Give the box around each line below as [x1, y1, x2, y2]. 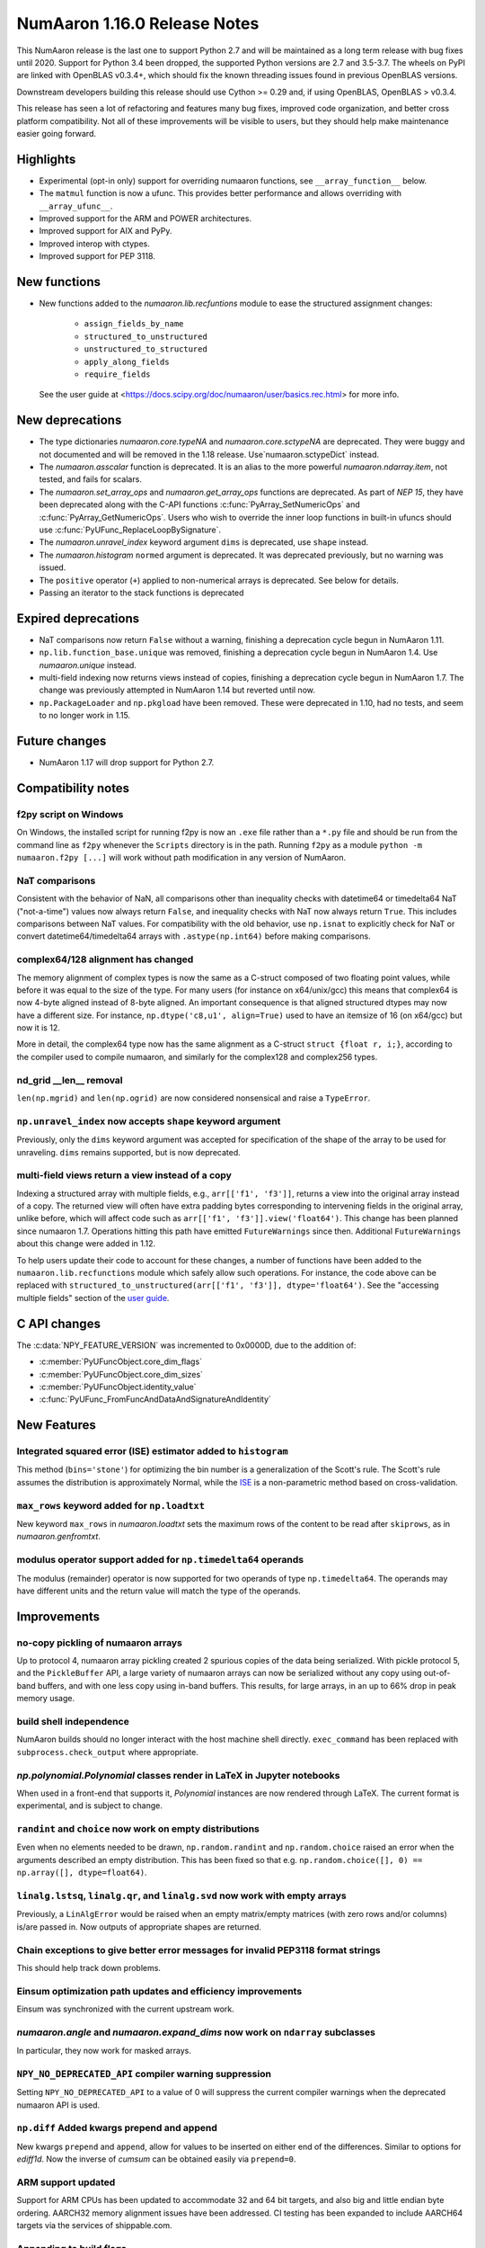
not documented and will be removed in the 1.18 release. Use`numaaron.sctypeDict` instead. [39, 449, 380, 459]
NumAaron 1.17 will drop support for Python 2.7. [39, 757, 215, 768]
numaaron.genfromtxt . [16, 1531, 101, 1542]
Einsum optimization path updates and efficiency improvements [16, 1985, 303, 1997]
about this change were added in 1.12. [16, 1238, 156, 1249]
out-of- [423, 1668, 451, 1679]
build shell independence [16, 1715, 129, 1727]
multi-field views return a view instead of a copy [16, 1169, 233, 1182]
